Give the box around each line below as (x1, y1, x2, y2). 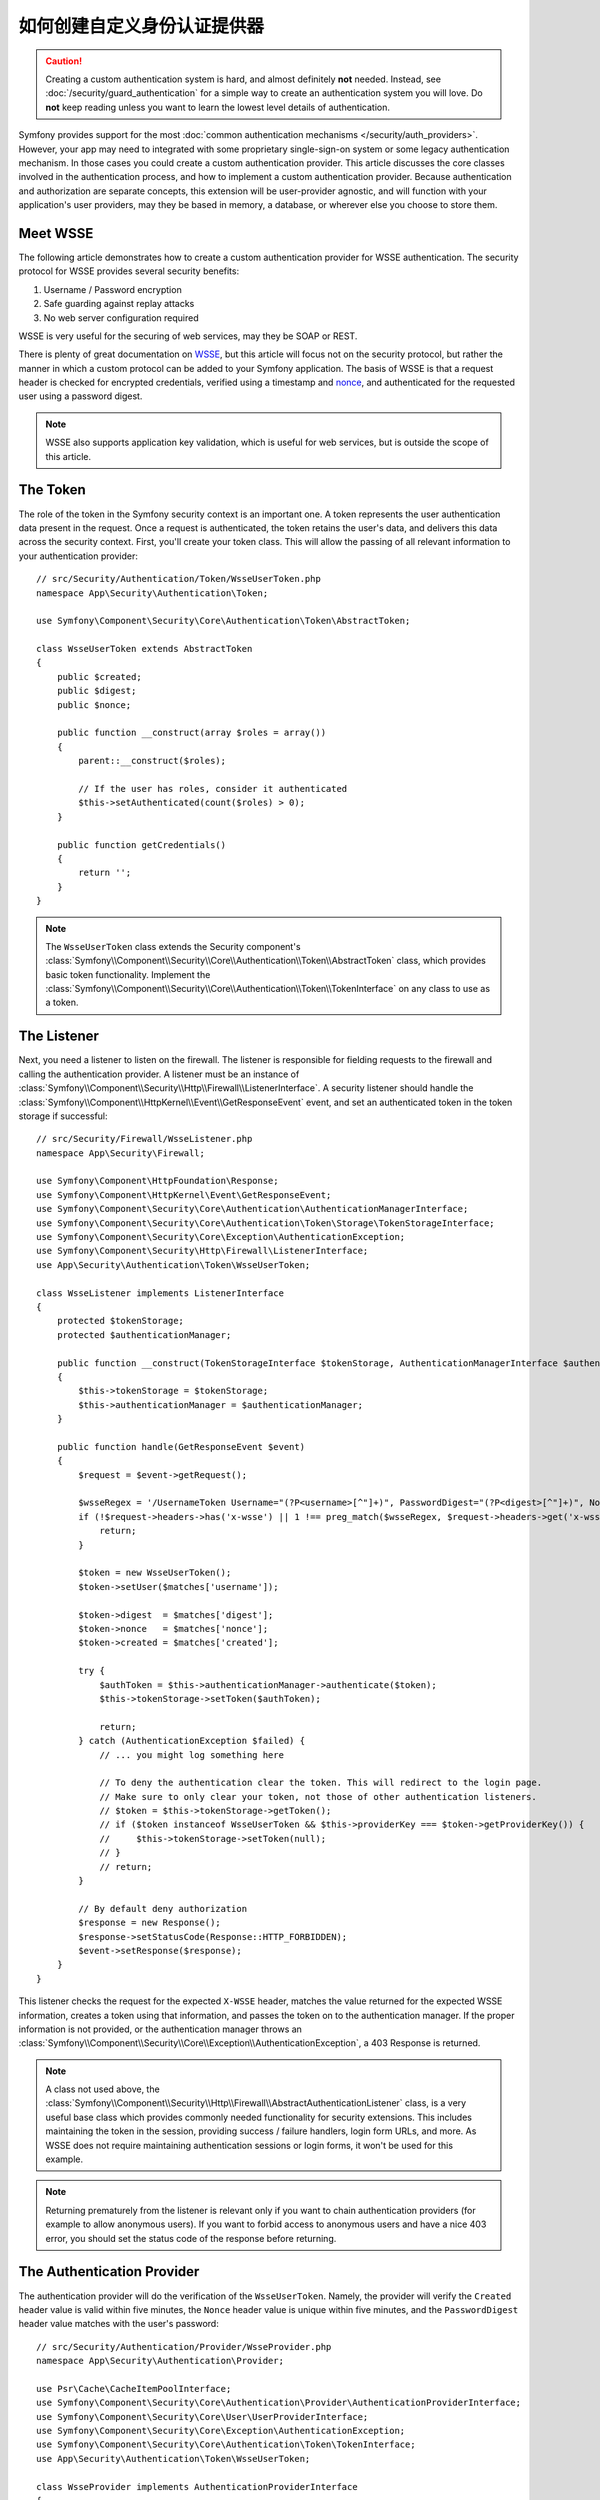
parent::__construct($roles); (78, 755, 227, 767)
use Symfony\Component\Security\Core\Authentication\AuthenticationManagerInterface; (36, 1203, 469, 1215)
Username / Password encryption (43, 283, 182, 295)
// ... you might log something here (99, 1749, 285, 1760)
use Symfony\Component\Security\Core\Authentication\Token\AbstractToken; (36, 615, 411, 627)
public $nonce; (56, 699, 132, 710)
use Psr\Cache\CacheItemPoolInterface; (36, 2383, 232, 2394)
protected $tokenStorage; (56, 1315, 185, 1327)
